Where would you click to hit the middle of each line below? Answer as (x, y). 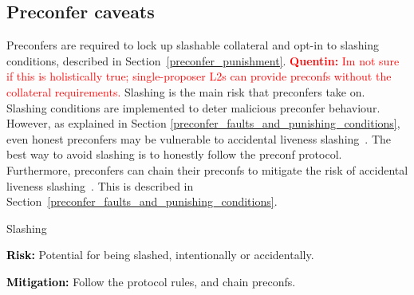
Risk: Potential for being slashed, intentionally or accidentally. (160, 255)
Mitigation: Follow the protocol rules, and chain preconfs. (151, 281)
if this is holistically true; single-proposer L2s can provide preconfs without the (199, 76)
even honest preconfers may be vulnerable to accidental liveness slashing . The (199, 138)
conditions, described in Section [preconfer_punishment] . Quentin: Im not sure (203, 60)
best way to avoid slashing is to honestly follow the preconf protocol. (174, 154)
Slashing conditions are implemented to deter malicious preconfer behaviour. (193, 107)
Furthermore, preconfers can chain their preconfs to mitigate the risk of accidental (207, 169)
